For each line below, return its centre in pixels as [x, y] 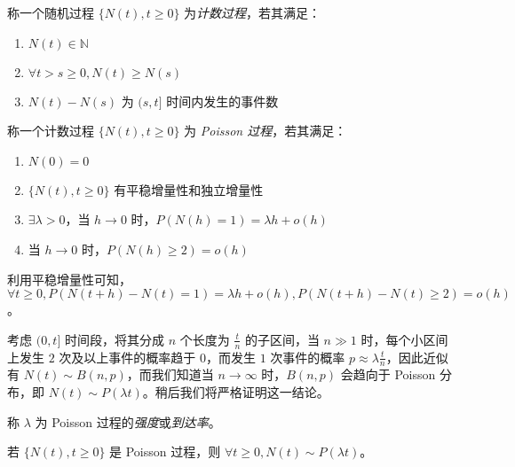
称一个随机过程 [51, 12]
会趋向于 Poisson [388, 374]
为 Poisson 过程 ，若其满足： [265, 131]
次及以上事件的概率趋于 [127, 357]
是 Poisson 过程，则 [165, 451]
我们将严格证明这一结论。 [254, 392]
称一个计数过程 [51, 131]
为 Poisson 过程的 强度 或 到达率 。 [128, 421]
